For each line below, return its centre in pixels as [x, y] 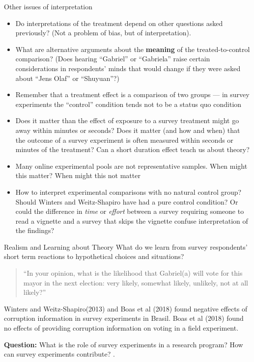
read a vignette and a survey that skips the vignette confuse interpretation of [132, 220]
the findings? [35, 230]
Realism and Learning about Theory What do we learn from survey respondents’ [126, 246]
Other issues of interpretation [48, 6]
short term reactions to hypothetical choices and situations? [94, 256]
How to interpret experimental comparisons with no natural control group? [128, 192]
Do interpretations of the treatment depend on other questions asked [119, 23]
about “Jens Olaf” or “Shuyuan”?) [67, 78]
